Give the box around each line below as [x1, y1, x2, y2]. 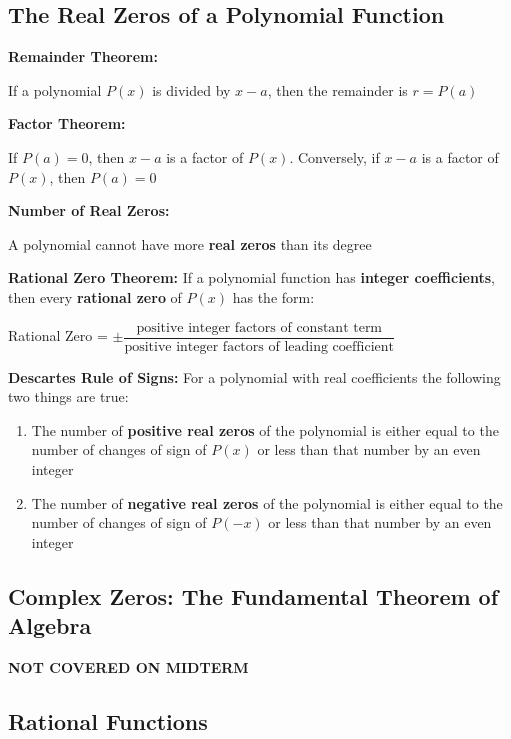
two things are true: [8, 386, 129, 407]
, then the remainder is [267, 79, 408, 100]
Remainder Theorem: [8, 46, 158, 67]
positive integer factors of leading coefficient [124, 339, 395, 354]
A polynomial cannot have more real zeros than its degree [8, 233, 372, 254]
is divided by [152, 79, 231, 100]
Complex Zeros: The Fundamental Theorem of [8, 580, 499, 611]
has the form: [232, 286, 315, 307]
